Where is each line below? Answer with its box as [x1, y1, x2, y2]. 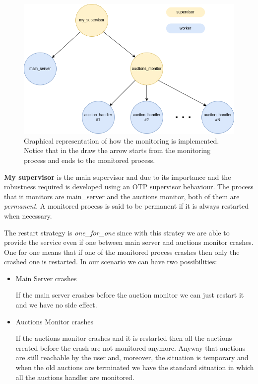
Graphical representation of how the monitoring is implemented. [24, 135, 219, 146]
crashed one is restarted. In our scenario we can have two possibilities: [4, 256, 217, 267]
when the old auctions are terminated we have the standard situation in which [15, 362, 254, 373]
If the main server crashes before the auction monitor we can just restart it [15, 290, 244, 300]
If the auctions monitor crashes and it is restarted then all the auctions [15, 333, 232, 343]
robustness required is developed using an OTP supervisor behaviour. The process [4, 181, 254, 192]
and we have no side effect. [15, 300, 97, 310]
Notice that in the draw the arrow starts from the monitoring [24, 145, 211, 155]
